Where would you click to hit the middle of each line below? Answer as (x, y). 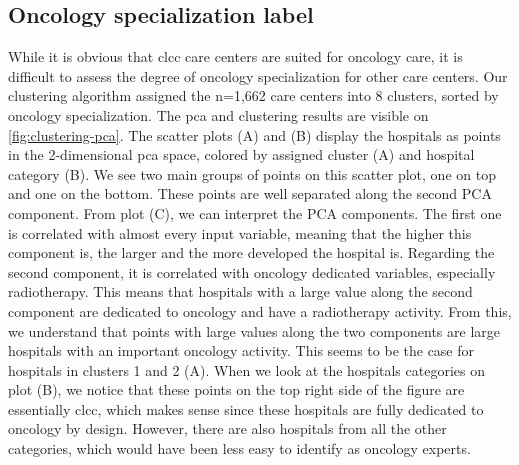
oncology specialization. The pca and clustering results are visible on (218, 114)
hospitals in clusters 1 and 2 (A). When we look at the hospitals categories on (246, 369)
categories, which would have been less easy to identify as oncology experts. (239, 448)
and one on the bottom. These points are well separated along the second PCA (250, 193)
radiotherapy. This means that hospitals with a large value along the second (240, 291)
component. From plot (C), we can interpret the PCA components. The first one (255, 212)
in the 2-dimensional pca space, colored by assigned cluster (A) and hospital (241, 154)
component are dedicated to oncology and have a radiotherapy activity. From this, (260, 310)
